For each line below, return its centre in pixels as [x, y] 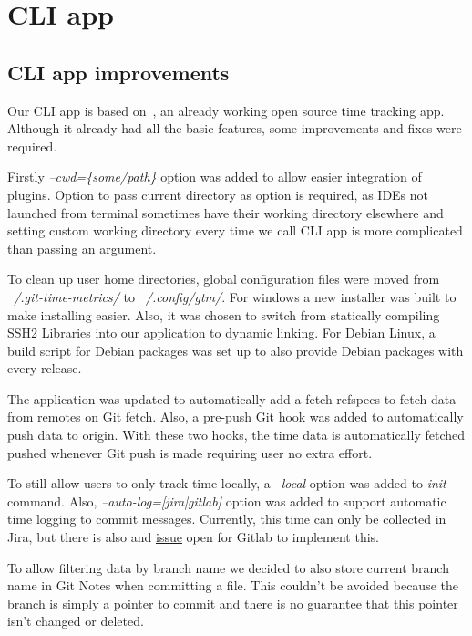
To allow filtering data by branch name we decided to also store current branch [228, 567]
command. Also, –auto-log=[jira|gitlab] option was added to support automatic [227, 500]
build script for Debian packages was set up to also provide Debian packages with [236, 350]
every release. [45, 368]
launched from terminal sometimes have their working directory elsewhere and [226, 212]
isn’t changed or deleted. [76, 621]
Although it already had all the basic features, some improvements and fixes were [235, 128]
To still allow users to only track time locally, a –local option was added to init [227, 483]
